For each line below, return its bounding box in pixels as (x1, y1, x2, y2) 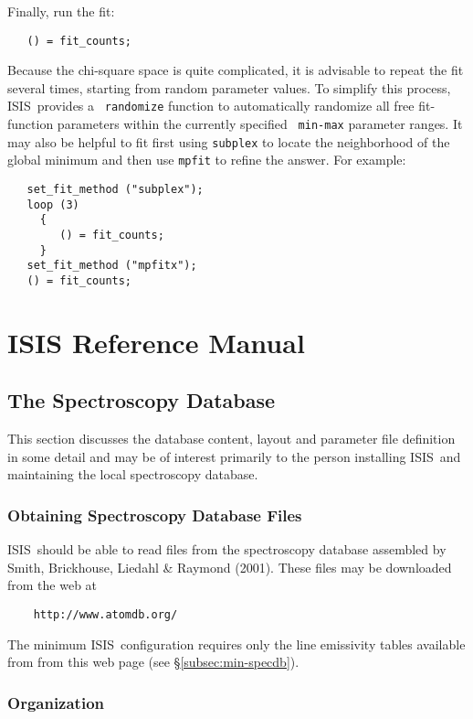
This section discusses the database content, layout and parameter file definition (7, 429, 456, 448)
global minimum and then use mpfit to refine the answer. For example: (7, 150, 406, 169)
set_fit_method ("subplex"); (26, 183, 204, 197)
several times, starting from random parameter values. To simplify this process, (7, 78, 451, 97)
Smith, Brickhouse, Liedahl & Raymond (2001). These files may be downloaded (7, 557, 452, 576)
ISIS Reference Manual (7, 323, 305, 360)
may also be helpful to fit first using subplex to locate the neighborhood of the (7, 132, 450, 151)
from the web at (7, 575, 98, 595)
